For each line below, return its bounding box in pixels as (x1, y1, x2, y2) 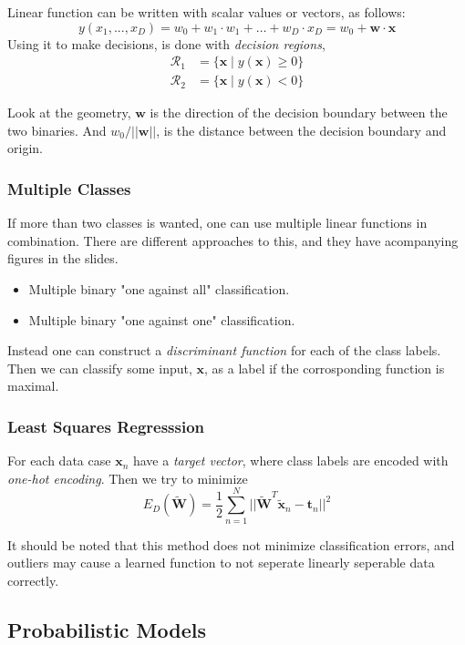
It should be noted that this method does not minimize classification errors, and (7, 535, 455, 554)
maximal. (7, 376, 59, 395)
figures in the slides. (7, 249, 119, 268)
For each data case (7, 451, 111, 470)
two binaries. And (7, 120, 107, 139)
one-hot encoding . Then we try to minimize (7, 468, 248, 487)
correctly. (7, 570, 59, 589)
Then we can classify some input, (7, 358, 192, 377)
